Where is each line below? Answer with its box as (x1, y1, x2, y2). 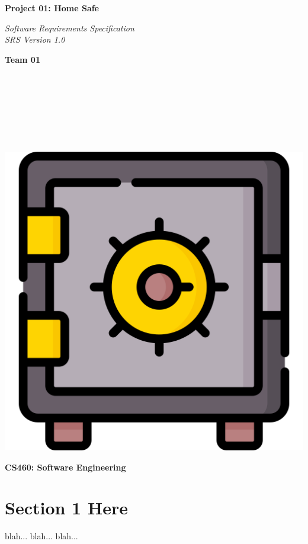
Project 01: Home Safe (5, 2, 99, 14)
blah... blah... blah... (5, 530, 78, 542)
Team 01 (5, 53, 40, 65)
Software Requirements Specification (5, 21, 134, 34)
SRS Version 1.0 (5, 33, 65, 46)
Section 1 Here (5, 495, 128, 520)
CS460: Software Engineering (5, 460, 126, 473)
